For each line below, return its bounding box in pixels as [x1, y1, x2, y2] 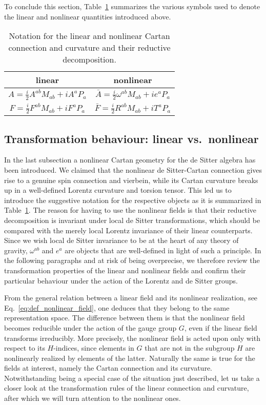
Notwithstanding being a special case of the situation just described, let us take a [4, 372, 260, 383]
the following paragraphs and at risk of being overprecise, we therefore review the [4, 255, 260, 266]
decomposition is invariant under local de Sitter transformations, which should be [4, 214, 260, 225]
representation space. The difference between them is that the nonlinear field [4, 312, 245, 323]
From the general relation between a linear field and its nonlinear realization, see [4, 292, 258, 303]
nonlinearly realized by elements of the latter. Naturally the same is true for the [4, 352, 255, 363]
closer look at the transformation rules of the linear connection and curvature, [4, 382, 249, 393]
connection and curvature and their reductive [8, 42, 171, 54]
